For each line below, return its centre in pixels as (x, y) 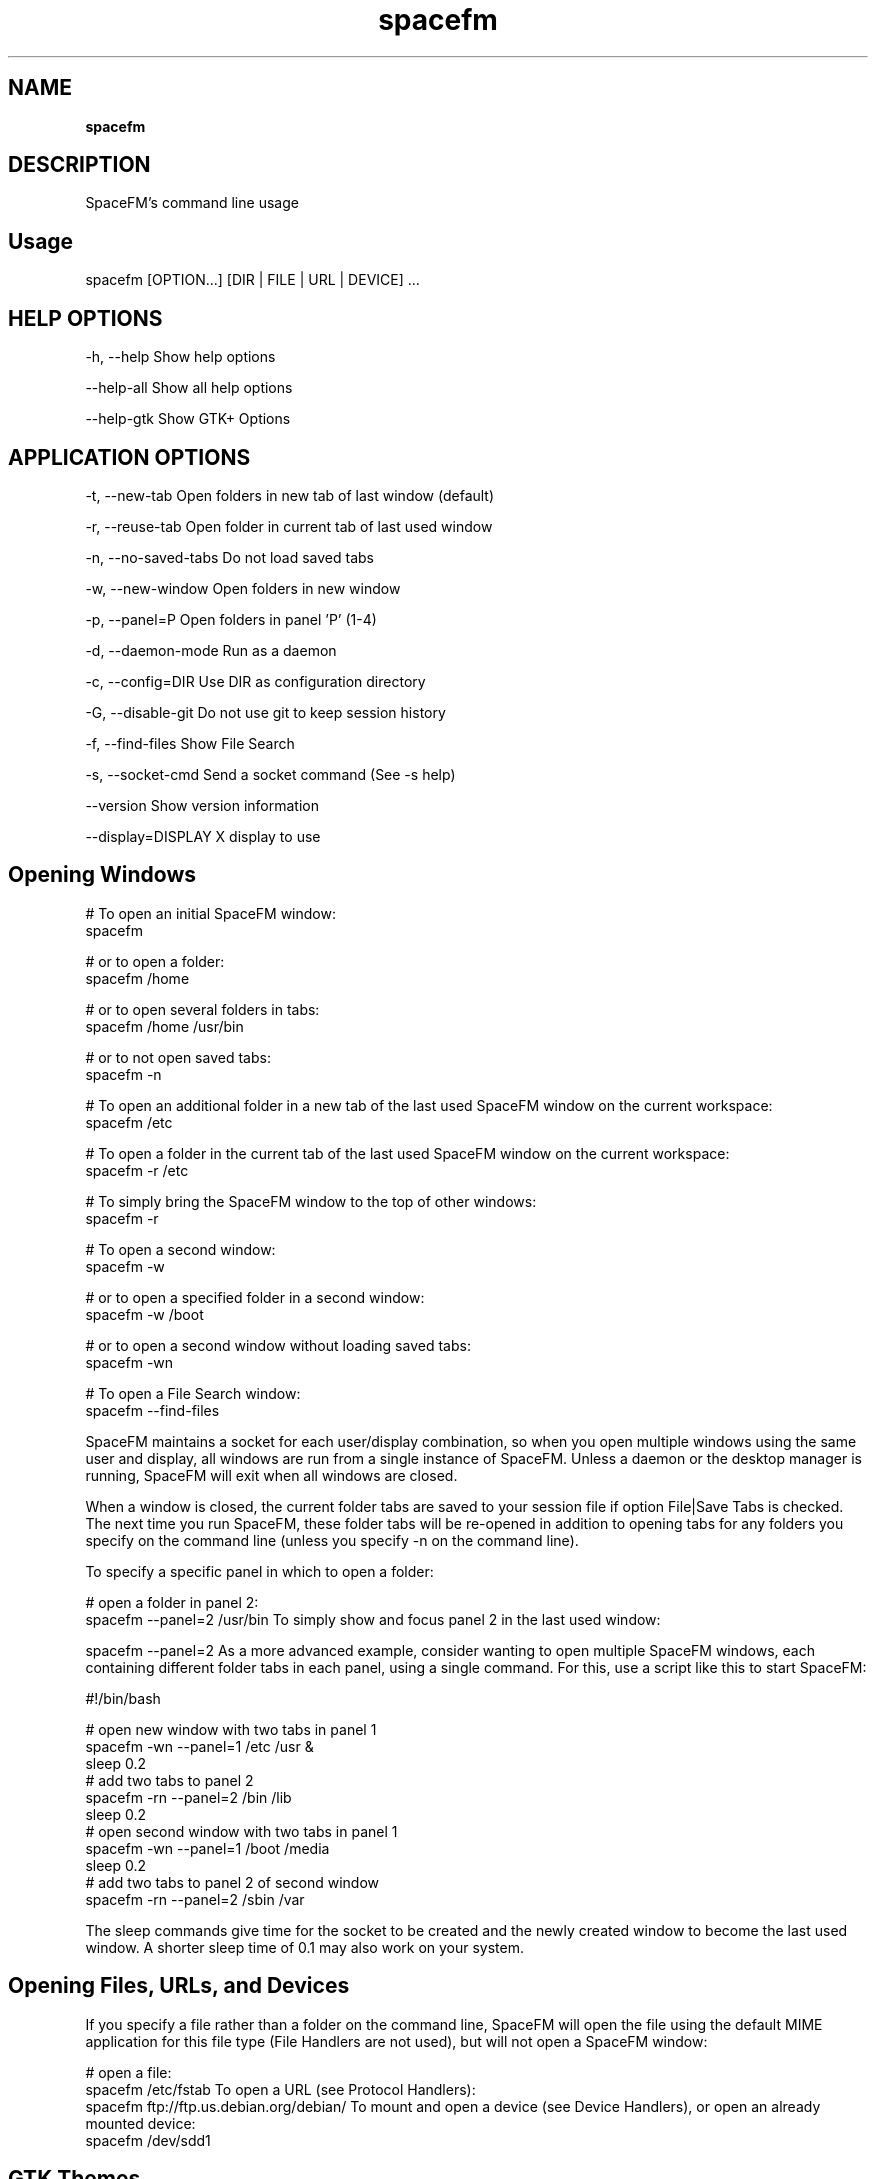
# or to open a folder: (155, 961)
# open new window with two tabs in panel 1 (231, 1729)
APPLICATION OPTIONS (129, 457)
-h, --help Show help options (180, 357)
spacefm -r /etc (137, 1170)
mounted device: (140, 2123)
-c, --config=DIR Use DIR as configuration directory (255, 681)
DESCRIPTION (79, 165)
